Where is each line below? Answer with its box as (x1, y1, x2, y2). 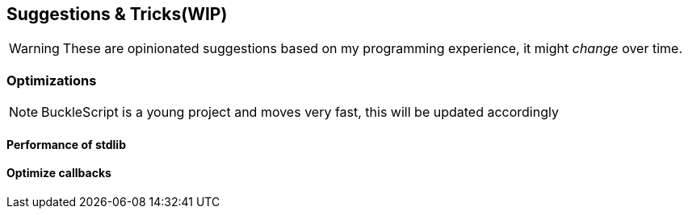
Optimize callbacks (6, 166, 111, 180)
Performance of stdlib (6, 137, 126, 151)
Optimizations (6, 72, 97, 89)
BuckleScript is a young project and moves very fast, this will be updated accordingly (41, 104, 559, 121)
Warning (9, 40, 60, 57)
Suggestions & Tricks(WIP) (6, 4, 228, 24)
